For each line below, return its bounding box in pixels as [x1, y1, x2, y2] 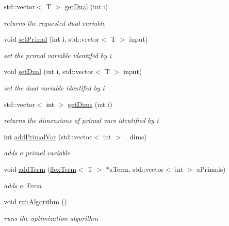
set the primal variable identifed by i [4, 50, 112, 60]
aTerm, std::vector [109, 164, 164, 174]
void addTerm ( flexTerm [4, 164, 77, 174]
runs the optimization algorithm [4, 212, 98, 223]
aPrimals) [196, 164, 226, 174]
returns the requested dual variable [4, 17, 105, 28]
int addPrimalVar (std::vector [4, 131, 92, 141]
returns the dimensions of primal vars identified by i [4, 115, 159, 125]
